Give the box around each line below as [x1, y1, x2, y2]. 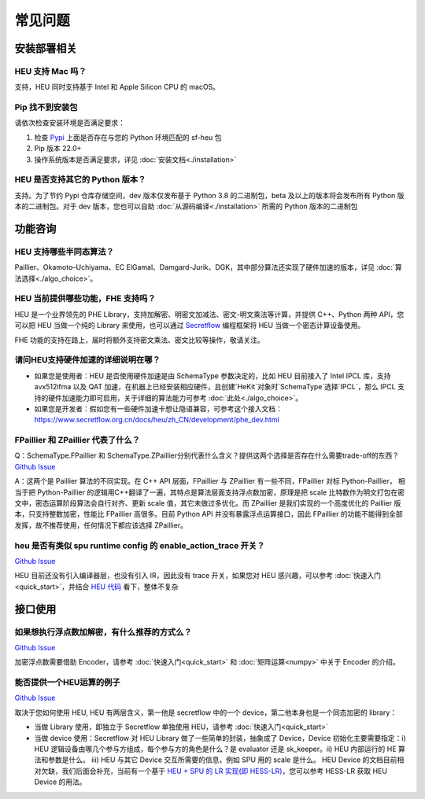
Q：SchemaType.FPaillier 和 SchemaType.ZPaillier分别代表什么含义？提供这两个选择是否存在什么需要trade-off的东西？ [14, 451, 400, 460]
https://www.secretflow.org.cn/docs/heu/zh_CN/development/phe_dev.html [34, 415, 279, 425]
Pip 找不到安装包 [14, 102, 78, 113]
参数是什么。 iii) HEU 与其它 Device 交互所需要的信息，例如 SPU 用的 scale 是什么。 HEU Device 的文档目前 [47, 755, 397, 764]
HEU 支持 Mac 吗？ [14, 65, 87, 76]
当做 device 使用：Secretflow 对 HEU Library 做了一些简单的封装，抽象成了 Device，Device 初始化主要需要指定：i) [34, 733, 407, 742]
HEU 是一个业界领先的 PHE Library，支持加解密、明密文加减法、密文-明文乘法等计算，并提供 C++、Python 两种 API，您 [14, 309, 405, 318]
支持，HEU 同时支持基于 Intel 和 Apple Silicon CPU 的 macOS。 [14, 83, 220, 92]
